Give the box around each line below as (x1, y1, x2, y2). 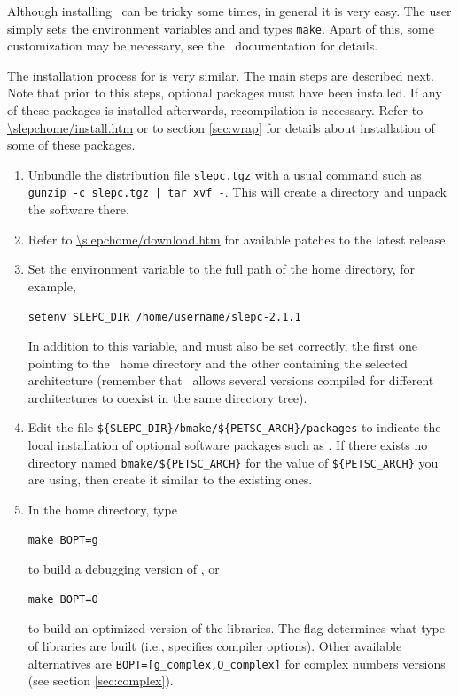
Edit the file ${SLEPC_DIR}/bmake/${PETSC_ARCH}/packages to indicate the (27, 418, 441, 437)
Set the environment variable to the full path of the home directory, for (27, 259, 415, 278)
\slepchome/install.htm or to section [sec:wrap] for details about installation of (7, 118, 435, 136)
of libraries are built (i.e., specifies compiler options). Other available (27, 636, 402, 654)
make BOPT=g (27, 533, 98, 546)
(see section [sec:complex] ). (27, 671, 174, 690)
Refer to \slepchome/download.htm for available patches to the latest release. (27, 229, 449, 248)
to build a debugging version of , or (27, 560, 220, 578)
